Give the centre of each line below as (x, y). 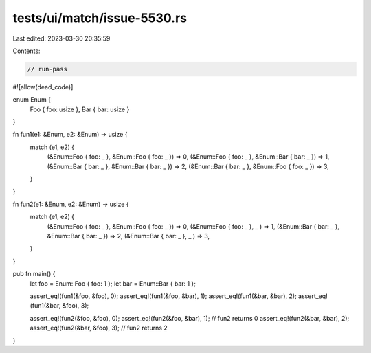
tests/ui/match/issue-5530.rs (100, 18)
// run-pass (47, 69)
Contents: (26, 51)
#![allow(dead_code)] (43, 87)
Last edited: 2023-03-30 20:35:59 (61, 38)
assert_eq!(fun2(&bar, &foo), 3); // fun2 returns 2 (99, 328)
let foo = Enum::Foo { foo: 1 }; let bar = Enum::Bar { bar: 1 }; (113, 283)
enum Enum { (32, 100)
